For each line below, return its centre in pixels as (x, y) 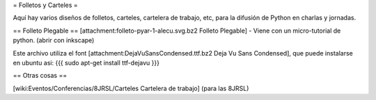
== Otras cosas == (40, 76)
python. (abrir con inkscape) (54, 40)
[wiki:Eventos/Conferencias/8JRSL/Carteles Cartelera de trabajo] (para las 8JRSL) (131, 88)
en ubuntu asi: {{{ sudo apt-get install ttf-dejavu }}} (86, 62)
